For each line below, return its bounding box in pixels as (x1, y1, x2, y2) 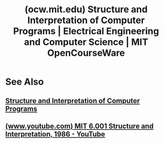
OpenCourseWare (47, 47, 126, 59)
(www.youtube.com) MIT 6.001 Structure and (5, 121, 154, 130)
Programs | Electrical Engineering (13, 26, 159, 37)
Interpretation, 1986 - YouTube (5, 130, 106, 138)
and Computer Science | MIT (24, 36, 149, 48)
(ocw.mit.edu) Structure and (25, 4, 148, 15)
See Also (5, 76, 44, 88)
